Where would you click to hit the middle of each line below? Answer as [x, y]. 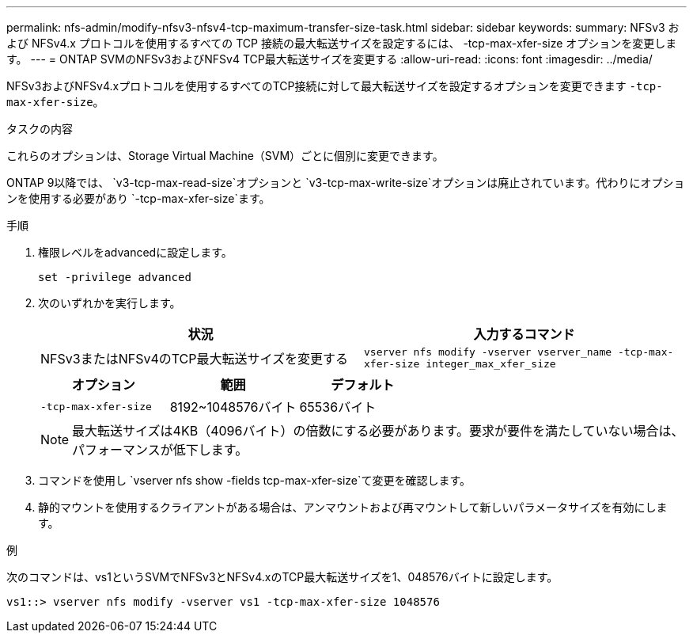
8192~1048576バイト [233, 407]
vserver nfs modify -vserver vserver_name [488, 352]
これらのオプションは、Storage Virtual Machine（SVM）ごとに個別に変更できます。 [225, 156]
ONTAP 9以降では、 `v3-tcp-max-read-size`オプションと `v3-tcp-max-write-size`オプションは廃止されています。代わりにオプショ [346, 183]
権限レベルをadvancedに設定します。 [135, 252]
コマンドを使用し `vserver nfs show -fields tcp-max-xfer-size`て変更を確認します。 [255, 480]
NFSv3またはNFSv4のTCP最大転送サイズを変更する [195, 359]
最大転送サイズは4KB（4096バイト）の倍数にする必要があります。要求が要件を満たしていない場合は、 [378, 431]
